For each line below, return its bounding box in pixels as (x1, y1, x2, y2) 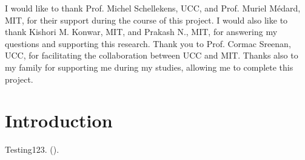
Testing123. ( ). (5, 143, 59, 156)
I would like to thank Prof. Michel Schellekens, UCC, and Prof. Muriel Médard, (5, 2, 301, 14)
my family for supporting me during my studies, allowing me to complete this (5, 60, 293, 73)
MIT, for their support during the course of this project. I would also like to (5, 13, 288, 26)
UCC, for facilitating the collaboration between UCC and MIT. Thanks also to (5, 49, 298, 62)
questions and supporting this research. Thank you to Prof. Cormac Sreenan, (5, 37, 291, 50)
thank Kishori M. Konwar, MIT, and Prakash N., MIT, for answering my (5, 25, 278, 38)
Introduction (5, 108, 113, 133)
